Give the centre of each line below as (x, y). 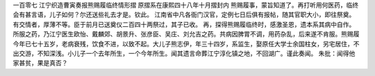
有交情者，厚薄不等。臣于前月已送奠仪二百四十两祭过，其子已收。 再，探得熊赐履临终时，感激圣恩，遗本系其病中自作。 (184, 24)
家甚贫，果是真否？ (40, 63)
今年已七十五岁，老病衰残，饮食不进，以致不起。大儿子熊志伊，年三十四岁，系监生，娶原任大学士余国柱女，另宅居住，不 (186, 44)
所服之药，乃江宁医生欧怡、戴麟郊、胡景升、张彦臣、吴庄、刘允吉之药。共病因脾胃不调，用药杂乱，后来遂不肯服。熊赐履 (186, 34)
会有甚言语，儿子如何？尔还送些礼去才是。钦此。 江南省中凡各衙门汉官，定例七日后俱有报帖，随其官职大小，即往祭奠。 (184, 15)
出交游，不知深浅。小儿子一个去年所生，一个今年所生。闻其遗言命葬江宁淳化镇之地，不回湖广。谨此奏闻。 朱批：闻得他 (184, 53)
